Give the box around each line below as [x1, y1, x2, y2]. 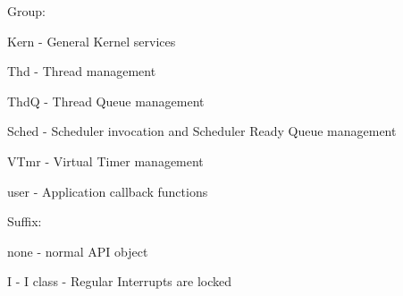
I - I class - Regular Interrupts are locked [7, 272, 231, 291]
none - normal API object [7, 241, 148, 260]
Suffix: [7, 212, 42, 231]
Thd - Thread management [7, 62, 156, 80]
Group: [7, 2, 46, 20]
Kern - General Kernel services [7, 31, 176, 50]
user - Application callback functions [7, 182, 208, 200]
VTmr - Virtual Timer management [7, 151, 204, 170]
